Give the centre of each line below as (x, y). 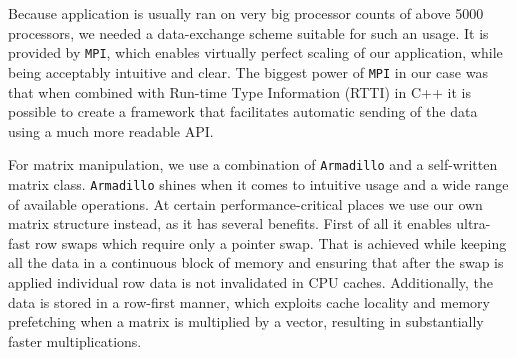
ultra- (473, 223)
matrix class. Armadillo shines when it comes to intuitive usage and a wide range (258, 183)
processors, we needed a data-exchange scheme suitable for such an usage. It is (248, 32)
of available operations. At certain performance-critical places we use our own (245, 203)
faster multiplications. (75, 340)
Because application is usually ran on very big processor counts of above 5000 (246, 13)
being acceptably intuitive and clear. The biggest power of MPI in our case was (248, 71)
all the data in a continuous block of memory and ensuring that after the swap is (256, 262)
